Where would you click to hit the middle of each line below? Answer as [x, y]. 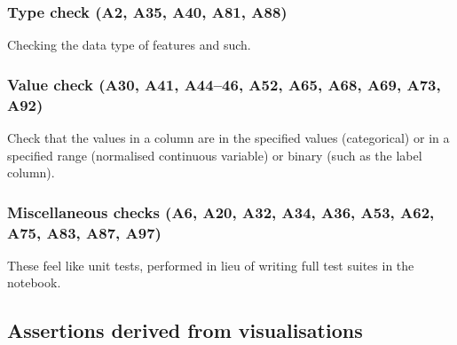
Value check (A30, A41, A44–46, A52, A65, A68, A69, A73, [224, 84]
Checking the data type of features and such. [129, 45]
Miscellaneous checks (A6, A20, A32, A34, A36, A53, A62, [221, 212]
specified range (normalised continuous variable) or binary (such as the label [215, 155]
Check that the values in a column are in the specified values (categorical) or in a [228, 137]
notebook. [34, 282]
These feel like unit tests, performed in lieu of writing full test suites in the [211, 265]
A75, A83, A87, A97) [84, 232]
